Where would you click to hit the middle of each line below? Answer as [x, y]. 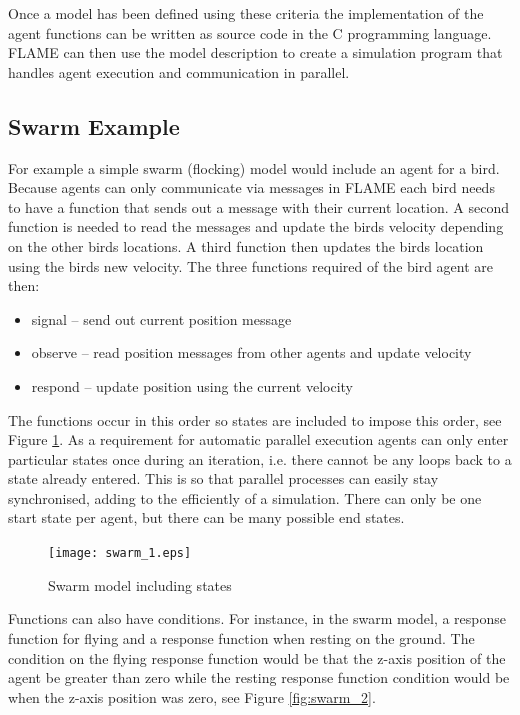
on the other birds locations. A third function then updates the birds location [246, 245]
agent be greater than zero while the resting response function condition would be [259, 677]
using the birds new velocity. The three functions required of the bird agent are [251, 265]
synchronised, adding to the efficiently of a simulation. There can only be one [245, 497]
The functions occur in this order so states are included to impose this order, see [255, 419]
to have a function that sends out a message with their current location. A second [258, 206]
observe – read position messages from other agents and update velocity [251, 352]
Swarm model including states [140, 584]
